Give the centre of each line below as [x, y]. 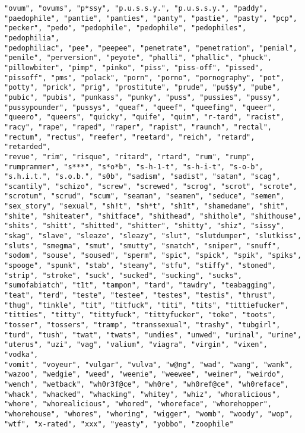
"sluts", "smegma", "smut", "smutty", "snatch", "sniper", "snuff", [142, 246]
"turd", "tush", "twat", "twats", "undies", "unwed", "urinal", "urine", [153, 335]
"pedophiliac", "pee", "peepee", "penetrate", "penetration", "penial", [151, 48]
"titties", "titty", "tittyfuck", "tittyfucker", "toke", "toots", [140, 315]
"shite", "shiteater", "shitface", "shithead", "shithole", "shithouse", [153, 216]
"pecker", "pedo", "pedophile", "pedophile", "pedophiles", [126, 28]
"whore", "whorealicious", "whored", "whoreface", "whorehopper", [138, 404]
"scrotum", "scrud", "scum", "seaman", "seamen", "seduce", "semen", [144, 196]
